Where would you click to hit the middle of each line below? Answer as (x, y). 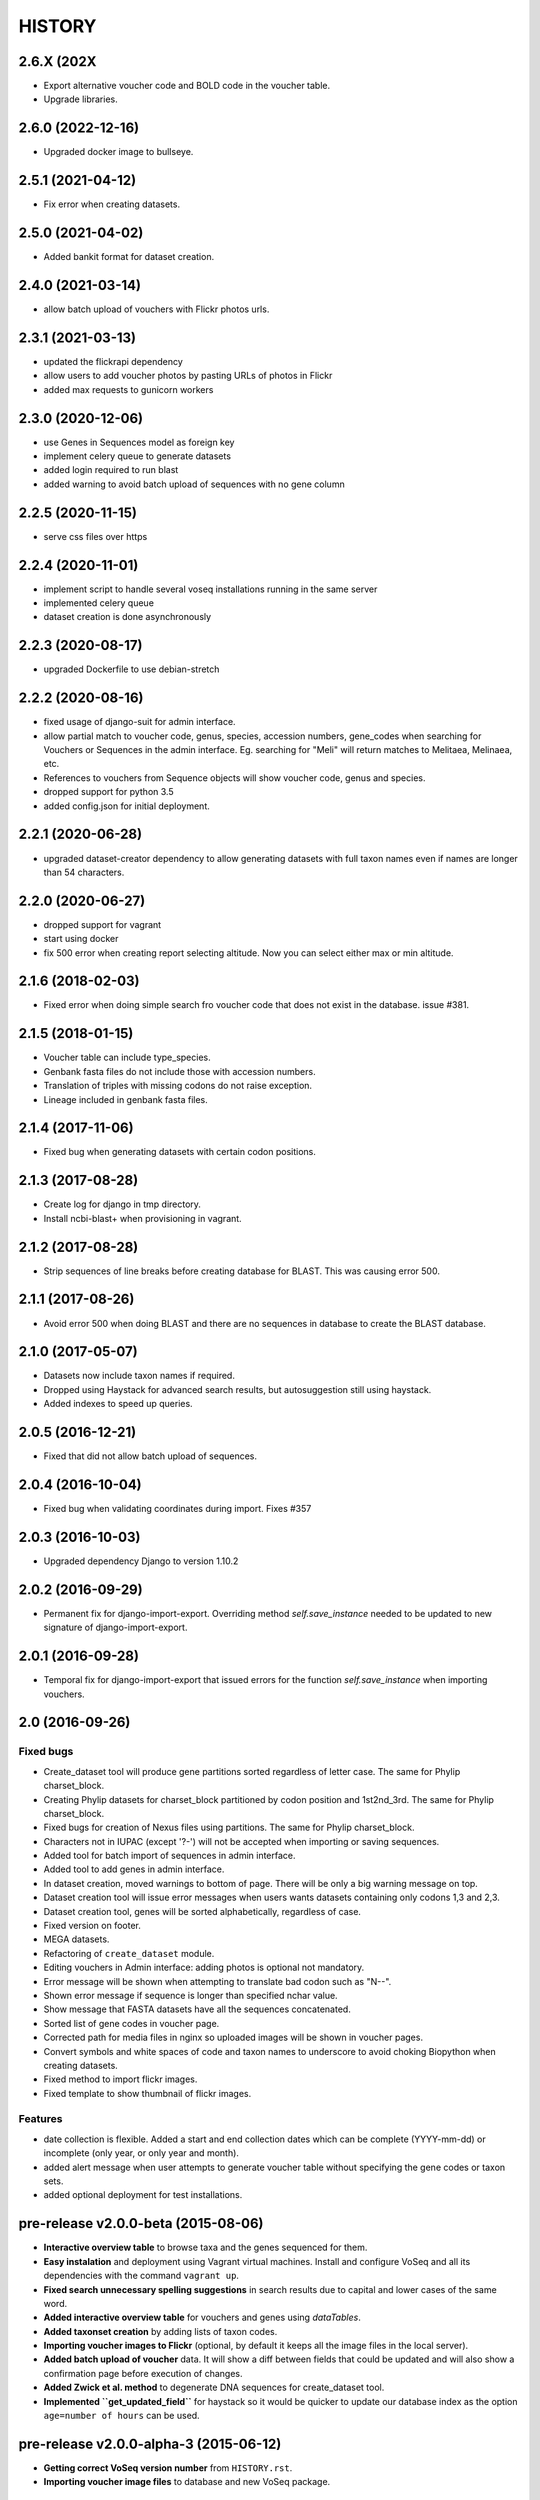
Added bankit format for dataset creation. (129, 257)
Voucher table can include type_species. (127, 1057)
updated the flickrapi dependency (113, 361)
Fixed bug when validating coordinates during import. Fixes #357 (177, 1509)
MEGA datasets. (76, 1939)
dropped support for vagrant (102, 924)
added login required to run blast (111, 470)
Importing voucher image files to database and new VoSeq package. (187, 2482)
